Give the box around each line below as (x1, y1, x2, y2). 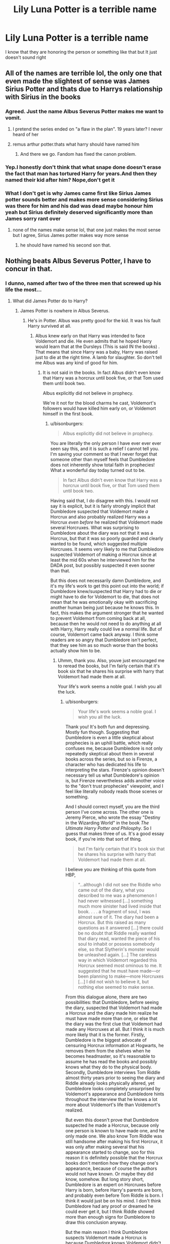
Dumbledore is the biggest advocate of (65, 1036, 147, 1043)
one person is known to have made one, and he (65, 1127, 164, 1133)
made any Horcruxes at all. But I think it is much (65, 1026, 165, 1032)
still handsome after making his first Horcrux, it (65, 1138, 163, 1145)
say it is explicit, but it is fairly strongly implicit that (50, 503, 155, 509)
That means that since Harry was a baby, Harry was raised (35, 349, 158, 355)
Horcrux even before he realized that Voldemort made (50, 519, 163, 525)
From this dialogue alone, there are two (65, 993, 147, 1000)
